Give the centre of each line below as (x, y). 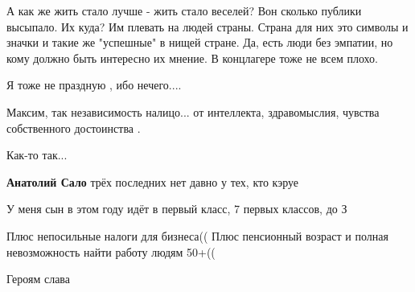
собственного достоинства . (74, 127)
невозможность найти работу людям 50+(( (111, 251)
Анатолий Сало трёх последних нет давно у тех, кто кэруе (153, 181)
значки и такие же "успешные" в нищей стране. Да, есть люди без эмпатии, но (200, 42)
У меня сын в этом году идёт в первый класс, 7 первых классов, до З (177, 209)
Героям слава (38, 279)
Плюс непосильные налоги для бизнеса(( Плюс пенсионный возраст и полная (197, 235)
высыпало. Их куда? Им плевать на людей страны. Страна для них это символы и (207, 26)
